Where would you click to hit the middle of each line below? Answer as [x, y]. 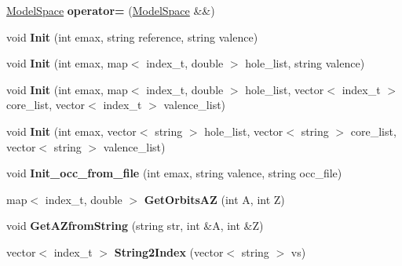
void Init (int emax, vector [71, 131]
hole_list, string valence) [305, 63]
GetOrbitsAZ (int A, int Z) [214, 199]
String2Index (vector [169, 251]
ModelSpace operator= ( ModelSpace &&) [111, 10]
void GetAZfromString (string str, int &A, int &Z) [135, 226]
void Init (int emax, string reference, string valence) [132, 36]
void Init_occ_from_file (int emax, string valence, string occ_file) [174, 173]
